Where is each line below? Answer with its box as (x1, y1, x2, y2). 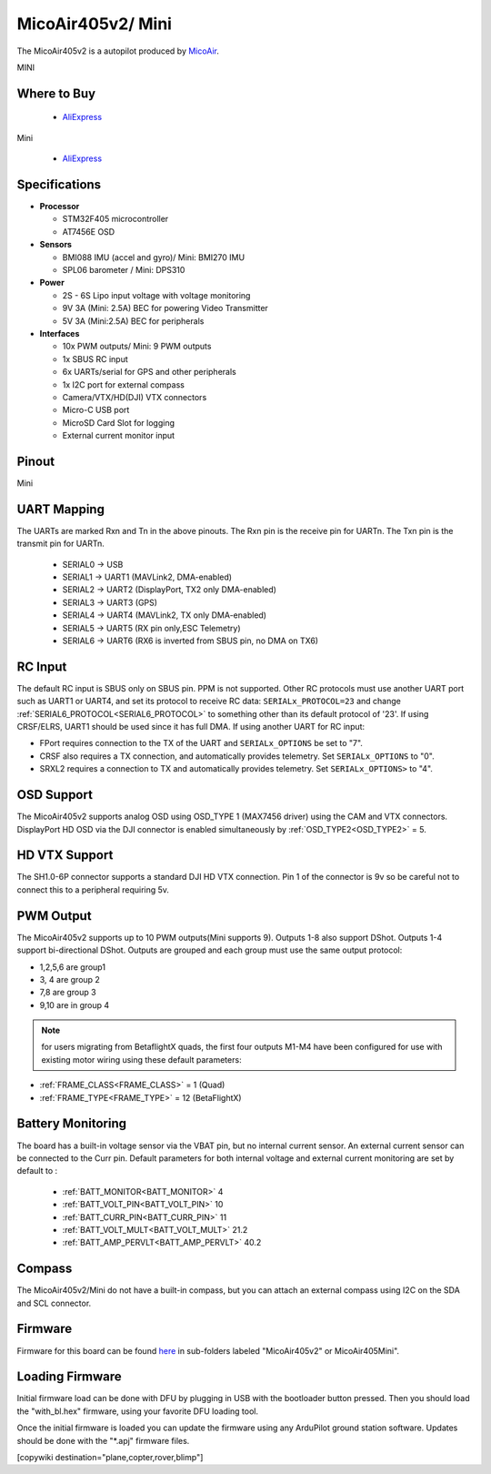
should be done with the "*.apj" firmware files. (16, 1435, 190, 1446)
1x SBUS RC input (62, 353, 129, 364)
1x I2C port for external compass (62, 379, 185, 390)
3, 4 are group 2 (39, 974, 100, 984)
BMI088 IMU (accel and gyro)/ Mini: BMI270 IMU (62, 251, 245, 263)
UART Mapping (16, 501, 105, 517)
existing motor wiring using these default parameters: (41, 1054, 242, 1065)
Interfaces (39, 328, 80, 338)
